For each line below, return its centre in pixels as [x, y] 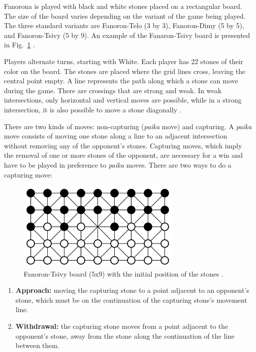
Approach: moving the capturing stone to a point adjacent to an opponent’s [132, 290]
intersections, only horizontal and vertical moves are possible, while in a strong [123, 100]
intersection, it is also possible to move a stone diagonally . [93, 109]
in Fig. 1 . [19, 45]
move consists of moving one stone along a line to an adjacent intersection [116, 136]
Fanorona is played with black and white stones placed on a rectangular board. [123, 6]
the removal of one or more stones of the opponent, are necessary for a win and [124, 155]
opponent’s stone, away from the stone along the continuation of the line [125, 335]
